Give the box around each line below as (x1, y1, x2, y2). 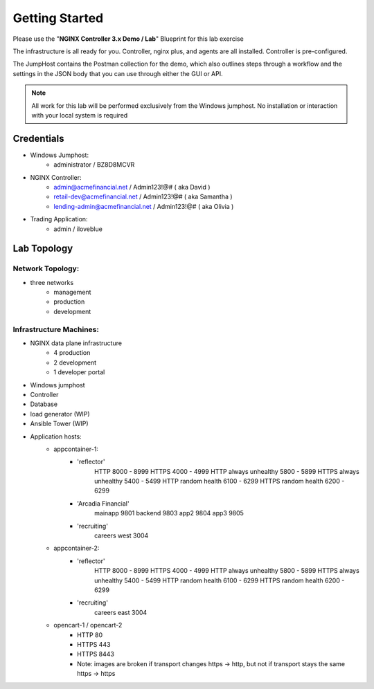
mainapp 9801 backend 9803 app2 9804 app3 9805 (94, 509, 244, 517)
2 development (53, 358, 97, 367)
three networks (30, 278, 74, 286)
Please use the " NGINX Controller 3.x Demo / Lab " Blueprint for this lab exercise (12, 35, 244, 43)
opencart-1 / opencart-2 (53, 621, 123, 630)
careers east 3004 (94, 608, 148, 616)
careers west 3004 (94, 531, 149, 540)
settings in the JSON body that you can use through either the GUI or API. (12, 69, 223, 77)
